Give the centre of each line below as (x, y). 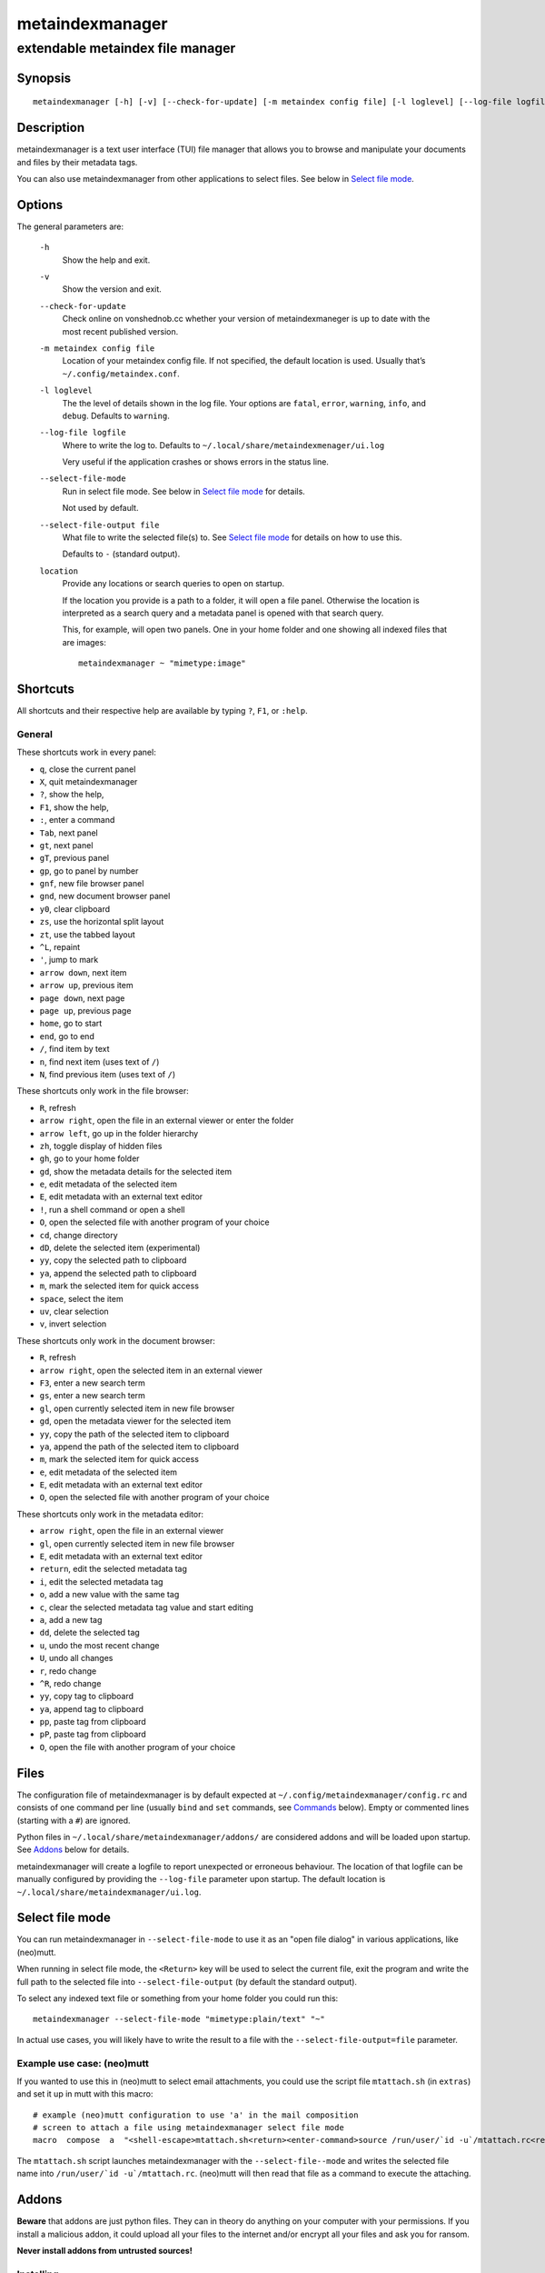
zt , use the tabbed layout (87, 934)
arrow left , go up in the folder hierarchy (119, 1133)
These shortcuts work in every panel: (86, 752)
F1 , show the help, (74, 807)
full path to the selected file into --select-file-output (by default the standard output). (187, 1981)
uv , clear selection (74, 1311)
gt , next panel (66, 845)
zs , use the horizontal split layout (102, 922)
